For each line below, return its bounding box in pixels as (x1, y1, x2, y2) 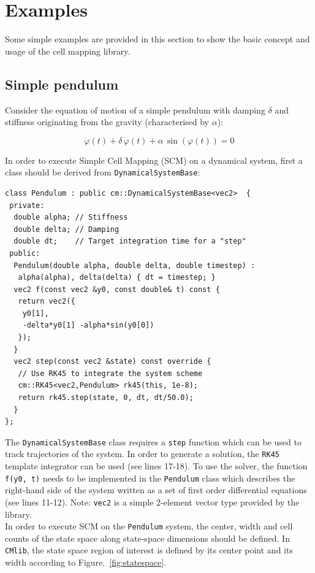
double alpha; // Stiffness (13, 213, 128, 222)
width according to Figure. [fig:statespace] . (5, 556, 166, 569)
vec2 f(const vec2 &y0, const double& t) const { (13, 285, 220, 294)
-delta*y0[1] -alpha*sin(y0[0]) (22, 321, 154, 330)
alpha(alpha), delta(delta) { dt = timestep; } (18, 273, 216, 282)
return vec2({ (18, 297, 75, 306)
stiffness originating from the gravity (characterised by (5, 115, 210, 128)
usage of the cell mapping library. (5, 44, 131, 57)
